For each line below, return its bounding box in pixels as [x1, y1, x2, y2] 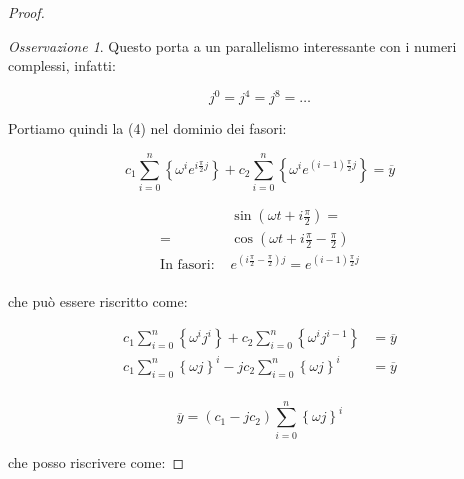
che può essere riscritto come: [8, 290, 188, 311]
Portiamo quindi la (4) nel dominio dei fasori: [8, 118, 287, 139]
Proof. [8, 2, 45, 22]
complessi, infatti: [8, 55, 116, 76]
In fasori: [160, 257, 215, 272]
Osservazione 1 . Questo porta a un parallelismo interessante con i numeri [8, 35, 457, 56]
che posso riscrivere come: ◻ [8, 451, 185, 472]
